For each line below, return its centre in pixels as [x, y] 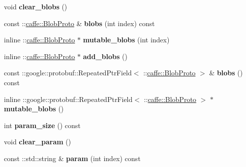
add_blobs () [105, 56]
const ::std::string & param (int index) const [72, 158]
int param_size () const [42, 125]
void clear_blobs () [36, 6]
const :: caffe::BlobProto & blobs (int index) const [79, 23]
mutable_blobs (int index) [126, 40]
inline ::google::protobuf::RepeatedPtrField [68, 99]
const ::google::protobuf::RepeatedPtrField [68, 73]
